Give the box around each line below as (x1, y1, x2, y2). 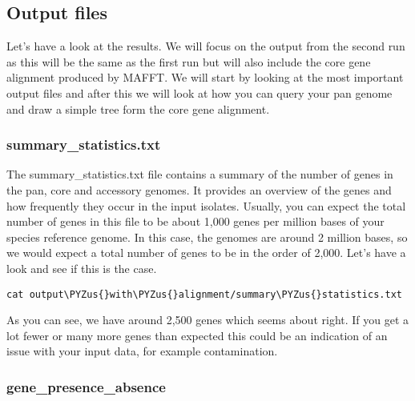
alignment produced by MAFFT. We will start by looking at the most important (6, 69, 404, 86)
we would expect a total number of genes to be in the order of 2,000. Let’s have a (6, 244, 406, 261)
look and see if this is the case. (6, 259, 157, 276)
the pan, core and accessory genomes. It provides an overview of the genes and (6, 181, 392, 198)
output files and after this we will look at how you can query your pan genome (6, 84, 393, 101)
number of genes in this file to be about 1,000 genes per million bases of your (6, 213, 385, 230)
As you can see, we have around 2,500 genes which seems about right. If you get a (6, 311, 409, 328)
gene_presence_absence (6, 376, 166, 396)
